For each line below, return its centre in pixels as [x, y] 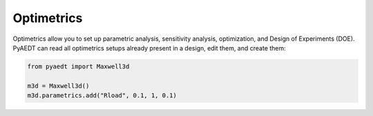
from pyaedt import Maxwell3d [78, 66]
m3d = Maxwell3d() [58, 86]
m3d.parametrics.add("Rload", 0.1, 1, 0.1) [102, 96]
